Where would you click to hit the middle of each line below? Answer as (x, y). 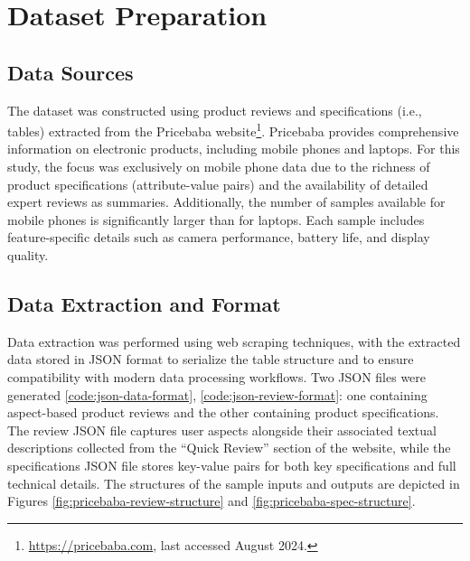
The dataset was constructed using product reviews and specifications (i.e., (215, 110)
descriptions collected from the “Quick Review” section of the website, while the (229, 448)
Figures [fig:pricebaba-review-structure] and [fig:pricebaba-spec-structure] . (211, 501)
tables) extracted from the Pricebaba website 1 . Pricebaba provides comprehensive (233, 130)
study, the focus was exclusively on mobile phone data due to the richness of (219, 167)
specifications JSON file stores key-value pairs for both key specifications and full (232, 465)
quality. (28, 254)
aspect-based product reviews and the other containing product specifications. (223, 412)
